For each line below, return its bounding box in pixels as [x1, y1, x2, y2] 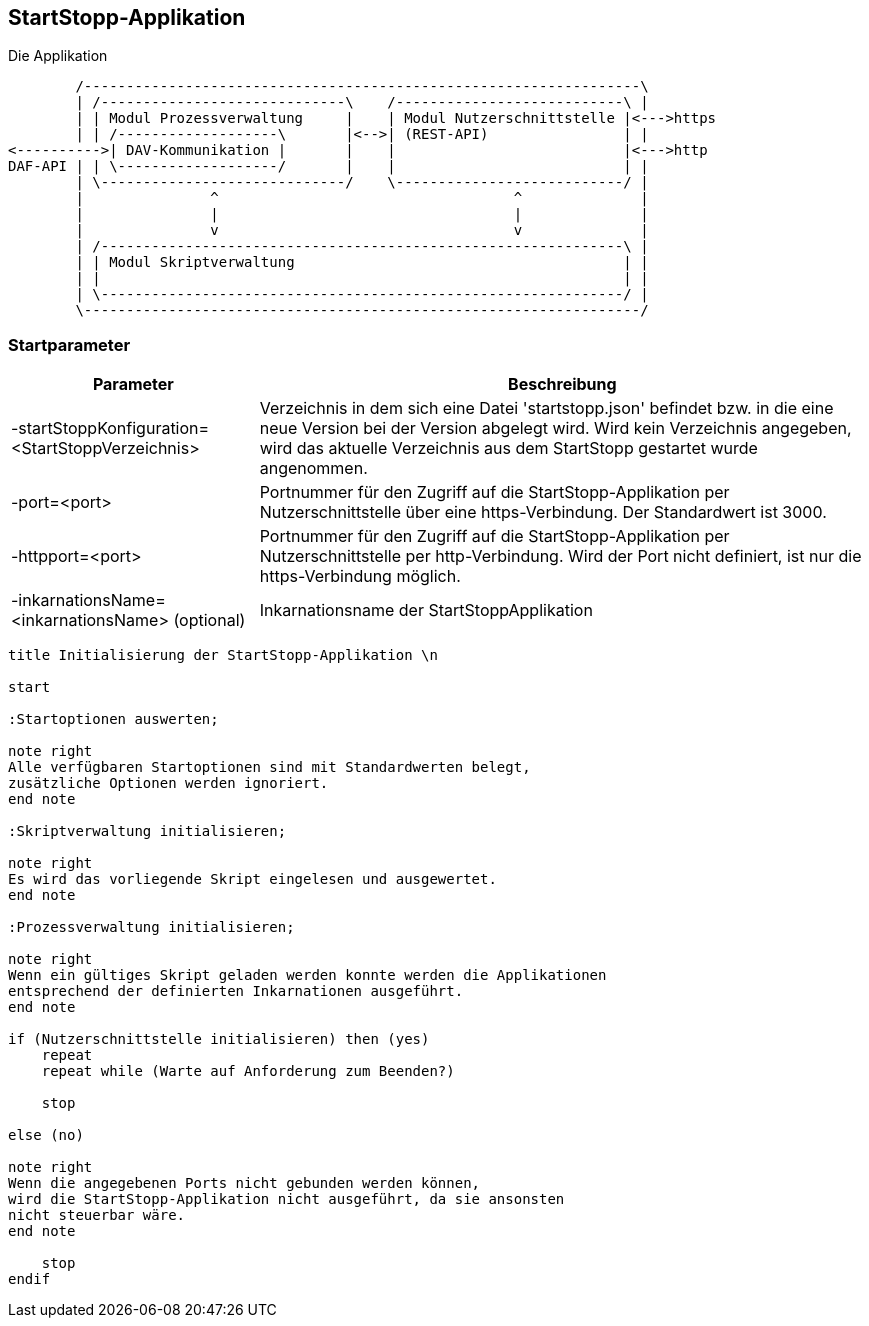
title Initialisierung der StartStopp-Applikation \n [8, 647, 438, 664]
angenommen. [259, 458, 368, 479]
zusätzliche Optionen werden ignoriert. [8, 775, 329, 792]
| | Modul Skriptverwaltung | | [75, 254, 649, 271]
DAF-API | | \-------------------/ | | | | [8, 158, 649, 175]
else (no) [8, 1127, 84, 1144]
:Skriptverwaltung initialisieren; [8, 823, 287, 840]
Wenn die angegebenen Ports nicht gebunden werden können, [8, 1175, 481, 1192]
